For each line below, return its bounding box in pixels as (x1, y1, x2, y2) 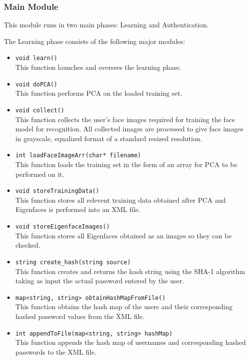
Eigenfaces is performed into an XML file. (15, 204, 140, 214)
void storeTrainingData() (15, 188, 99, 195)
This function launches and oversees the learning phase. (15, 62, 181, 72)
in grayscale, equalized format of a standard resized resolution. (15, 133, 202, 143)
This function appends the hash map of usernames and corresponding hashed (15, 337, 246, 347)
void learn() (15, 55, 58, 62)
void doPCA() (15, 81, 58, 88)
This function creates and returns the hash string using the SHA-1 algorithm (15, 266, 245, 276)
